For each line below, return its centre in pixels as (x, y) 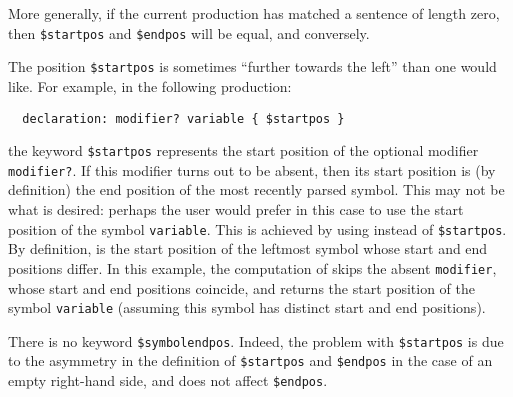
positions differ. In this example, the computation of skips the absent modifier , (252, 267)
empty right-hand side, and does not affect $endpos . (168, 380)
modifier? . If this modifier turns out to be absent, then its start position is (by (252, 169)
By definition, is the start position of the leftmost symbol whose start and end (248, 248)
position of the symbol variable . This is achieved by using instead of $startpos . (257, 228)
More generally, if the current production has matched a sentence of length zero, (254, 13)
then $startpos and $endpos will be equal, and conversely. (189, 32)
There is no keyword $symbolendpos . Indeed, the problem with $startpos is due (256, 340)
